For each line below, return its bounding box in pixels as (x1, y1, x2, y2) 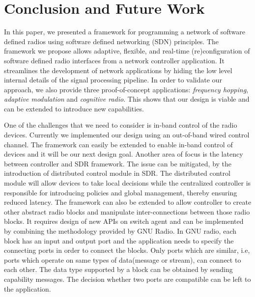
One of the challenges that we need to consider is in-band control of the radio (4, 120, 237, 130)
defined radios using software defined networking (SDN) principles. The (4, 36, 219, 46)
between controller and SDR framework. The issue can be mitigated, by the (4, 158, 232, 168)
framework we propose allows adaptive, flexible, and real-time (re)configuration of (4, 46, 250, 56)
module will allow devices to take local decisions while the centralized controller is (4, 178, 251, 188)
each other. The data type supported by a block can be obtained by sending (4, 264, 233, 274)
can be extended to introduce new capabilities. (4, 103, 144, 113)
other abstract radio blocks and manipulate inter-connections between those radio (4, 206, 250, 216)
